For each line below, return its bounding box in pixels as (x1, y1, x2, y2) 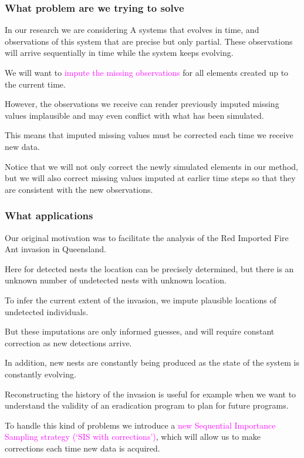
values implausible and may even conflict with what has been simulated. (5, 109, 264, 121)
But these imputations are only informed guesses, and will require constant (5, 325, 275, 337)
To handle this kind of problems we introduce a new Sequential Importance (5, 419, 276, 431)
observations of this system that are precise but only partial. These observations (5, 35, 293, 47)
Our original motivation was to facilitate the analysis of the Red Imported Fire (5, 231, 289, 243)
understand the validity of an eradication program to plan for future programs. (5, 399, 289, 412)
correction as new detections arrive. (5, 336, 132, 349)
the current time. (5, 78, 66, 90)
